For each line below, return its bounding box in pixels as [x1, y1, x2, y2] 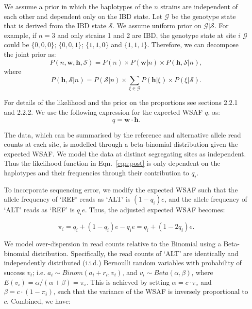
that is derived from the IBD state [4, 20, 106, 31]
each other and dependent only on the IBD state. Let [4, 11, 163, 21]
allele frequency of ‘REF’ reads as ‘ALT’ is [4, 194, 131, 204]
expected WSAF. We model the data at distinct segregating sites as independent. [4, 148, 246, 158]
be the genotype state [171, 11, 236, 21]
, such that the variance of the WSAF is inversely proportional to [53, 286, 248, 296]
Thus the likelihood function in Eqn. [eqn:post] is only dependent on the [4, 158, 220, 168]
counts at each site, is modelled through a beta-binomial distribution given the [4, 139, 238, 149]
